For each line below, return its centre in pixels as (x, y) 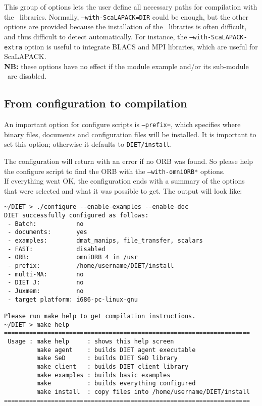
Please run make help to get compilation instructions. (100, 316)
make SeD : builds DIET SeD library (107, 358)
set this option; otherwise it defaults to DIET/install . (88, 144)
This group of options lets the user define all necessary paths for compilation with (131, 7)
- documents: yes (47, 232)
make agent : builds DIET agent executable (116, 350)
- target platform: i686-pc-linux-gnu (73, 299)
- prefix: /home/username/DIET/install (91, 266)
